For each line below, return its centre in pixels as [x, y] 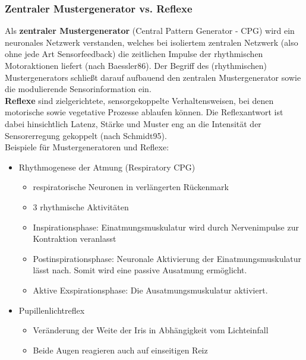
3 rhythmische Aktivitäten [81, 206]
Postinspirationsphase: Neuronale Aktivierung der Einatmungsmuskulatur [167, 258]
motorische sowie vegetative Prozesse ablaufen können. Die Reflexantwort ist [144, 112]
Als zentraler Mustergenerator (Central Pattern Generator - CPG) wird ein [150, 31]
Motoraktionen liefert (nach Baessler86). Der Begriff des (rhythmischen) [136, 65]
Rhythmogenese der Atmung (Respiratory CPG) [107, 167]
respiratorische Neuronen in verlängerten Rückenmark [131, 187]
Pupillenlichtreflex [52, 310]
